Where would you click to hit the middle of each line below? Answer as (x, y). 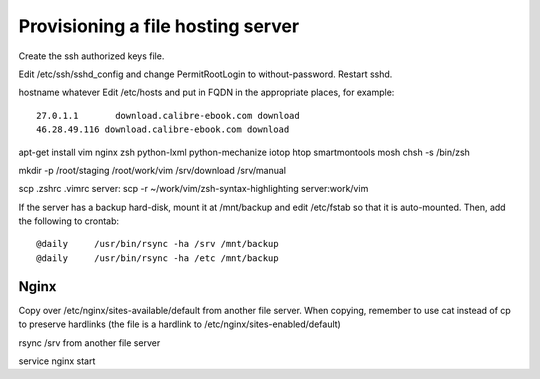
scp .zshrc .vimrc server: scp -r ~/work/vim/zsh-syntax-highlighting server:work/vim (193, 189)
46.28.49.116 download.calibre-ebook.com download (163, 129)
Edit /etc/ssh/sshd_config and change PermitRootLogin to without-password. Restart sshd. (205, 74)
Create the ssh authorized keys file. (91, 56)
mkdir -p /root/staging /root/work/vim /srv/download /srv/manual (152, 170)
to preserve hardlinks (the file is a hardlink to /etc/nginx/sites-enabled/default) (180, 324)
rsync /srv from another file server (89, 342)
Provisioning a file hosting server (159, 26)
